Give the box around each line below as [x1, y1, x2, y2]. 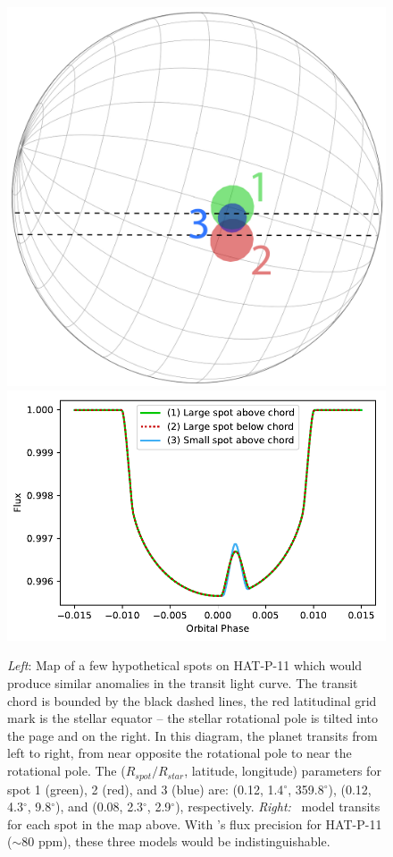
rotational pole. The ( [7, 761, 126, 780]
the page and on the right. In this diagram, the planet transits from [7, 726, 378, 744]
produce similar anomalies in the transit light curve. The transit [7, 674, 358, 693]
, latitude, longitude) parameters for [184, 761, 381, 780]
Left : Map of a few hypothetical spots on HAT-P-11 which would [7, 656, 363, 675]
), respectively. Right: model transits [175, 797, 380, 816]
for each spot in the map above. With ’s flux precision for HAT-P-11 [7, 814, 382, 833]
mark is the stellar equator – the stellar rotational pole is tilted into [7, 709, 379, 727]
